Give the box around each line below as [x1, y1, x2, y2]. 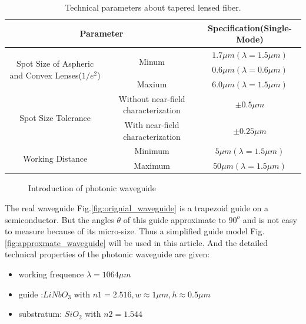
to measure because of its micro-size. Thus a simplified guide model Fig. [5, 225, 265, 237]
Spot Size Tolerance [19, 111, 91, 123]
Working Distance [22, 152, 88, 164]
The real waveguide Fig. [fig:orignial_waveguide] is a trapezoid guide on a [5, 201, 269, 214]
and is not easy [242, 213, 297, 225]
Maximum [134, 159, 170, 172]
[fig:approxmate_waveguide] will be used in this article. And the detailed [5, 236, 268, 248]
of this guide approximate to [123, 213, 226, 225]
